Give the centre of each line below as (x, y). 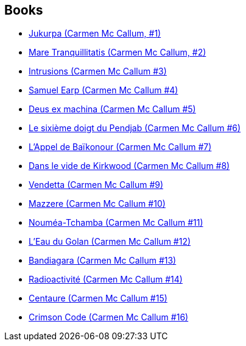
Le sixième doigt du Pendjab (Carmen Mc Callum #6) (135, 128)
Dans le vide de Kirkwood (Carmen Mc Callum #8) (129, 166)
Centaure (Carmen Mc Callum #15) (98, 298)
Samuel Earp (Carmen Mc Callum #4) (104, 90)
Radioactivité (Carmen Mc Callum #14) (106, 279)
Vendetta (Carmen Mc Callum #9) (96, 185)
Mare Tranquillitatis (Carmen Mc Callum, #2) (118, 52)
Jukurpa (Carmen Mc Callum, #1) (95, 34)
